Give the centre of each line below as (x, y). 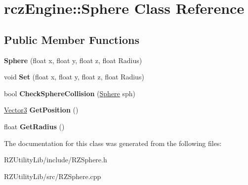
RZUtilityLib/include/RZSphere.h (56, 160)
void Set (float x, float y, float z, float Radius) (74, 77)
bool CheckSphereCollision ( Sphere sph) (70, 93)
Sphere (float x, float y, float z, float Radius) (73, 60)
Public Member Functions (72, 39)
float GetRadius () (34, 126)
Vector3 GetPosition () (41, 110)
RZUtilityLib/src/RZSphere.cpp (53, 176)
